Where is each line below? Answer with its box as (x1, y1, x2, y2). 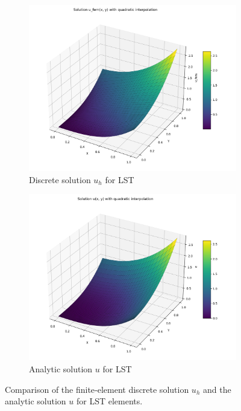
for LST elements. (76, 395, 143, 407)
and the (202, 383, 231, 395)
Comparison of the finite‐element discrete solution (5, 383, 189, 395)
